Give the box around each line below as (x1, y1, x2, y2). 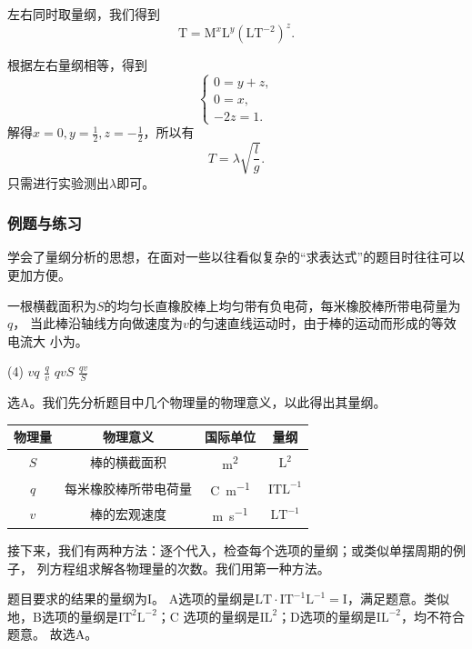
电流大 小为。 (7, 331, 88, 350)
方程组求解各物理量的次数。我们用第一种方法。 (49, 558, 330, 577)
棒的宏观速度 (90, 504, 166, 524)
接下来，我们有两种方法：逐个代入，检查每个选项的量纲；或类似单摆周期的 (7, 540, 453, 559)
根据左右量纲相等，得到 (7, 55, 147, 75)
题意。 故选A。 (7, 624, 98, 644)
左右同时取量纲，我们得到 (7, 5, 160, 23)
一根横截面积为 (7, 295, 96, 315)
